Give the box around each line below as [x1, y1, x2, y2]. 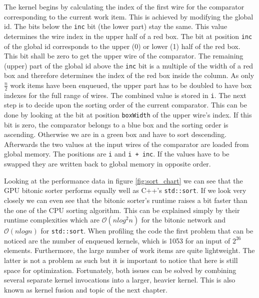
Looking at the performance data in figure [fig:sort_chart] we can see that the [4, 175, 243, 185]
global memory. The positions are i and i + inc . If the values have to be [4, 148, 229, 159]
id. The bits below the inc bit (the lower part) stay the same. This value [4, 21, 227, 31]
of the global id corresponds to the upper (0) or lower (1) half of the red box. [4, 40, 240, 51]
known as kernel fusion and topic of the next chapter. [4, 284, 167, 294]
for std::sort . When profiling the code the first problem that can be [40, 225, 253, 236]
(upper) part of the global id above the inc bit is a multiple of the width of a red [4, 60, 253, 70]
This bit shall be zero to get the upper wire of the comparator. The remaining [4, 50, 243, 61]
